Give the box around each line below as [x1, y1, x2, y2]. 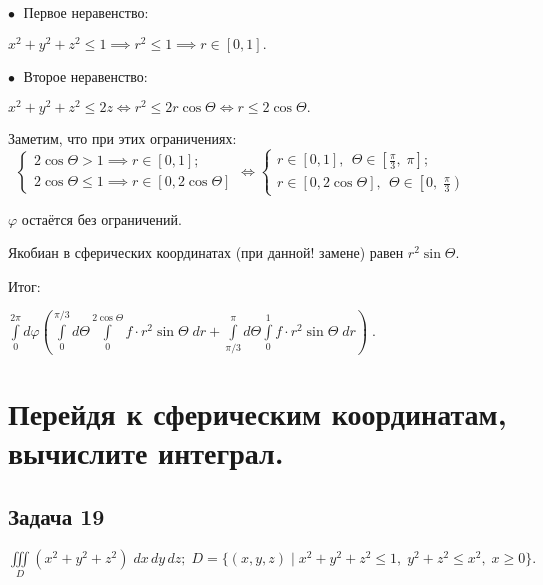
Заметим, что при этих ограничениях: [8, 128, 237, 149]
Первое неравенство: [23, 2, 149, 22]
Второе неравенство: [23, 65, 148, 86]
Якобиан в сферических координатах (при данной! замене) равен [8, 242, 404, 263]
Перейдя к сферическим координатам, [8, 393, 507, 434]
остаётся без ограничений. [21, 208, 182, 229]
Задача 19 [8, 500, 105, 531]
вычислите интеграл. [8, 432, 284, 473]
